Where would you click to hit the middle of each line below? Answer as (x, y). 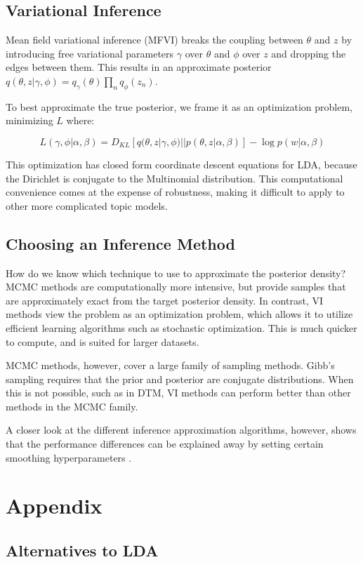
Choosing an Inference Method (120, 243)
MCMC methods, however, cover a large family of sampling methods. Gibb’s (170, 365)
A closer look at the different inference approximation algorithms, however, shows (181, 430)
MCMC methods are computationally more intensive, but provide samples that (176, 287)
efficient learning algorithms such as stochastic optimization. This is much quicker (181, 327)
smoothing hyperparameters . (69, 457)
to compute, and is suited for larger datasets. (103, 341)
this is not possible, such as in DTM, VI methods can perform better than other (178, 393)
